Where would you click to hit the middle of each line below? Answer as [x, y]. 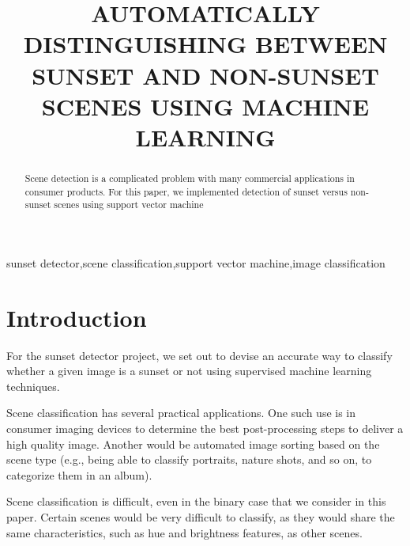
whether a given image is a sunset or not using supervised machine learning [189, 371]
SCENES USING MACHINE [205, 106]
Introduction [77, 317]
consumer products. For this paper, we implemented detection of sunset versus [186, 191]
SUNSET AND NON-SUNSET [205, 75]
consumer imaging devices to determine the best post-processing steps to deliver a [205, 428]
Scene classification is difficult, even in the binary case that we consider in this [196, 501]
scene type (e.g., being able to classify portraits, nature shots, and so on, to [189, 459]
